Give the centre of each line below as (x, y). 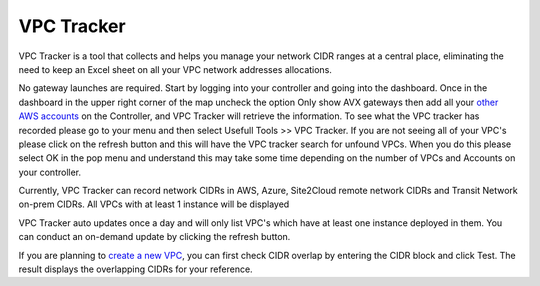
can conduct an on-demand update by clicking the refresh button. (154, 237)
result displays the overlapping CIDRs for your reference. (136, 269)
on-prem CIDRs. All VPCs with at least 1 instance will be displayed (154, 204)
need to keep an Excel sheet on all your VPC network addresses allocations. (175, 69)
